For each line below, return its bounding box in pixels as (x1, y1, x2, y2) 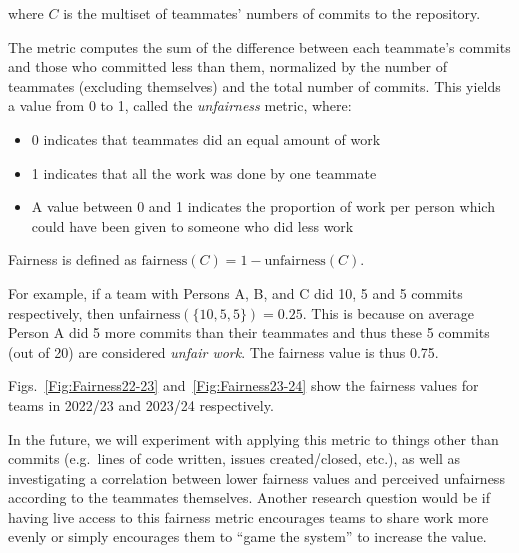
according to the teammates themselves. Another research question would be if (8, 487, 490, 508)
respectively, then (8, 302, 115, 323)
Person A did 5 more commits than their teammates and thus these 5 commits (8, 322, 490, 343)
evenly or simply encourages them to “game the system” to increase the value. (8, 526, 487, 547)
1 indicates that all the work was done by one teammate (31, 162, 377, 183)
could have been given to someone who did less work (31, 215, 354, 236)
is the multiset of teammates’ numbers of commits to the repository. (63, 3, 481, 23)
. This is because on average (302, 302, 475, 323)
